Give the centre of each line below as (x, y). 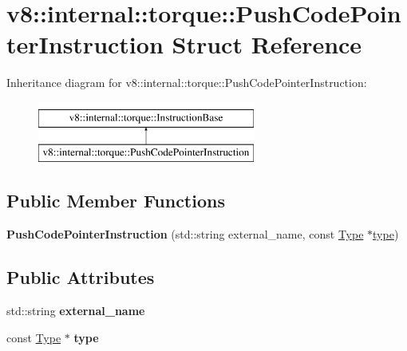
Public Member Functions (116, 201)
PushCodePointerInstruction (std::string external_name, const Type (185, 234)
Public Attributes (81, 277)
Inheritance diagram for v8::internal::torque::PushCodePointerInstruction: (187, 83)
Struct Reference (267, 44)
